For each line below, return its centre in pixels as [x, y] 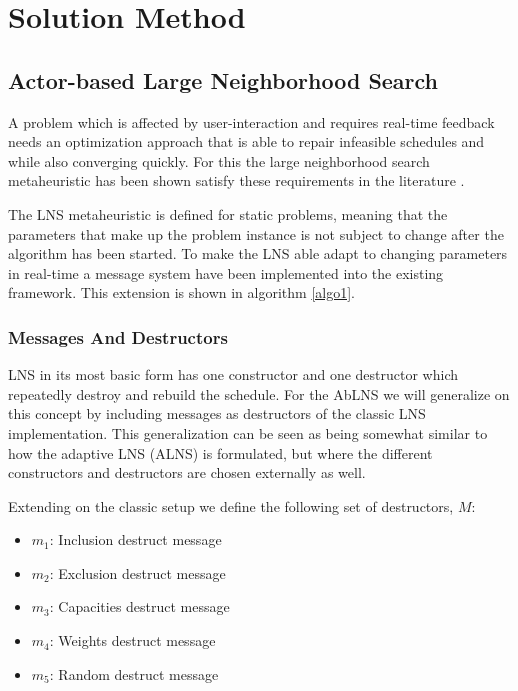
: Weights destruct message [132, 640]
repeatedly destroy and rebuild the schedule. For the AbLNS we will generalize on [259, 393]
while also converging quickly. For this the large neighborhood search [219, 160]
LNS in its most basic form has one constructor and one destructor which [233, 374]
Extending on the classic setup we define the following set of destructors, [231, 505]
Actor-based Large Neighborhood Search [223, 79]
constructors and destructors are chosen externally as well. [187, 472]
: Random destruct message [134, 673]
